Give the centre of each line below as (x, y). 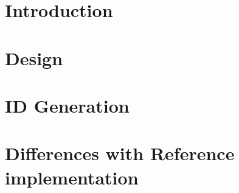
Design (34, 58)
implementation (72, 177)
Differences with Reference (120, 153)
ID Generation (67, 105)
